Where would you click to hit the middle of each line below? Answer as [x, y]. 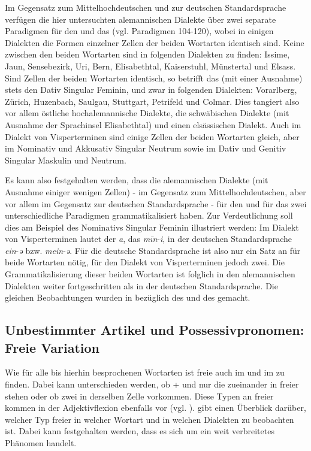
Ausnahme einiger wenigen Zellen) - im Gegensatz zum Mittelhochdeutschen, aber [155, 191]
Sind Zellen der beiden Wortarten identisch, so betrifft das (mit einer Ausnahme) [154, 78]
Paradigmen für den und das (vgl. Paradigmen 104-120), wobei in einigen [139, 31]
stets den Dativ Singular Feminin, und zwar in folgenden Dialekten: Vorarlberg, [151, 90]
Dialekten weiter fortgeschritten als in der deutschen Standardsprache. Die [141, 285]
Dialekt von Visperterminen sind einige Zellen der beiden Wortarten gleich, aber [152, 136]
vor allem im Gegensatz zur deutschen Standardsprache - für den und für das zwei [156, 203]
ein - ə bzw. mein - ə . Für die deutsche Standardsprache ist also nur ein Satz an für [153, 250]
